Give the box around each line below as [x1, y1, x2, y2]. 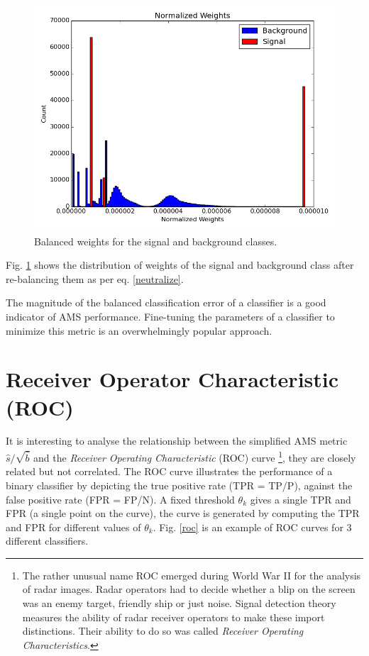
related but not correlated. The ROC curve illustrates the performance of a [6, 464, 333, 479]
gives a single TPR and [250, 491, 351, 506]
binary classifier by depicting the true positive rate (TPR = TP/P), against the [6, 477, 353, 492]
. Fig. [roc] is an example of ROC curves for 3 [153, 519, 352, 534]
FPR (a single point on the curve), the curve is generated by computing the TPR [6, 506, 360, 521]
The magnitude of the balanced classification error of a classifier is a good [6, 295, 326, 310]
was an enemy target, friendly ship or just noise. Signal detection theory [22, 596, 336, 611]
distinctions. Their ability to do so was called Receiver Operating [22, 623, 304, 638]
